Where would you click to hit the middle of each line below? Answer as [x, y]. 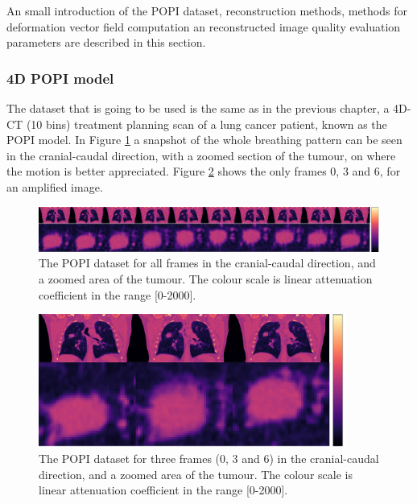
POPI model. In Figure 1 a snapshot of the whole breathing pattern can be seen [204, 140]
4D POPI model [60, 78]
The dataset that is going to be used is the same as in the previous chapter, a [198, 108]
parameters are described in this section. [106, 42]
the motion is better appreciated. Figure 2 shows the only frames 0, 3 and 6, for [204, 171]
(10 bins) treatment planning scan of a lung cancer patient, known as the [206, 124]
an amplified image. [55, 186]
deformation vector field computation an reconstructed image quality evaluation [204, 26]
